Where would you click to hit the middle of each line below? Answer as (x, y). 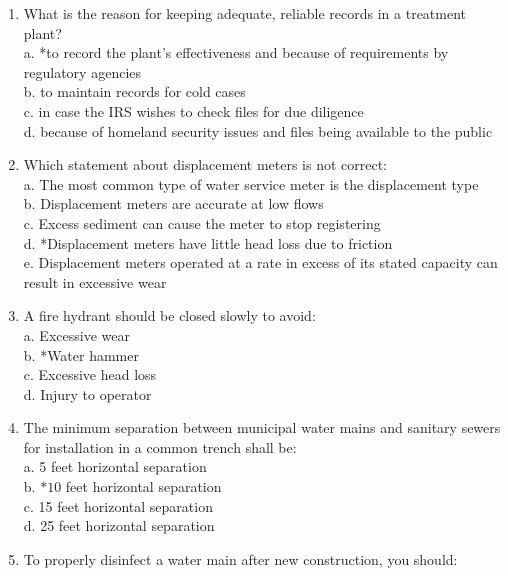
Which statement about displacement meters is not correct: (205, 164)
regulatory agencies (82, 71)
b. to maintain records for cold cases (134, 91)
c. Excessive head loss (90, 374)
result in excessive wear (95, 281)
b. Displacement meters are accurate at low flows (173, 203)
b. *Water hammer (81, 354)
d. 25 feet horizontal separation (119, 525)
